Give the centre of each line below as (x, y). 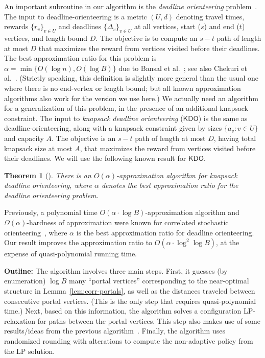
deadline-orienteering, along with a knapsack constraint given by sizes (113, 128)
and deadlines (80, 26)
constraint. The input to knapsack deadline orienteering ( (94, 118)
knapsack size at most (38, 148)
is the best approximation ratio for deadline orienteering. (165, 232)
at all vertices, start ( (167, 26)
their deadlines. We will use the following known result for (95, 158)
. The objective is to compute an (147, 38)
